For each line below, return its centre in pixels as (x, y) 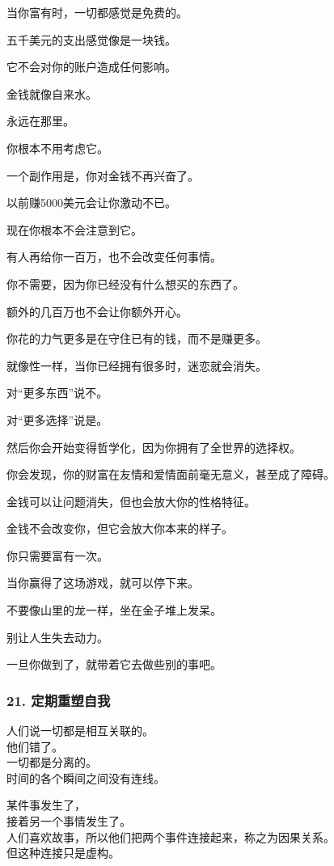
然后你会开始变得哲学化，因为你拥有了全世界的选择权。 (154, 447)
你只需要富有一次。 (57, 555)
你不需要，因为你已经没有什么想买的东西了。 (125, 283)
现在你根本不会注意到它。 (74, 229)
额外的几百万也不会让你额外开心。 (97, 311)
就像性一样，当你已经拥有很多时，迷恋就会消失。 (137, 365)
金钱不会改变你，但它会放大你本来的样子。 (120, 528)
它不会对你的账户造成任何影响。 (91, 67)
